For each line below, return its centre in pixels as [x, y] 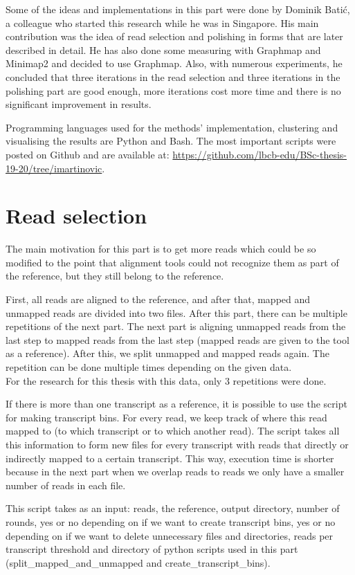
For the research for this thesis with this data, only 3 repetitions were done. [166, 380]
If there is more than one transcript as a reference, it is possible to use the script [176, 404]
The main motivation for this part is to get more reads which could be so [161, 249]
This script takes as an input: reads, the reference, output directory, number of [173, 508]
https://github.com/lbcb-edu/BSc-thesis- [260, 154]
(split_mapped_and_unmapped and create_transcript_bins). [138, 562]
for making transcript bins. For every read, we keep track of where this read [166, 417]
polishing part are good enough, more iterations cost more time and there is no [173, 90]
